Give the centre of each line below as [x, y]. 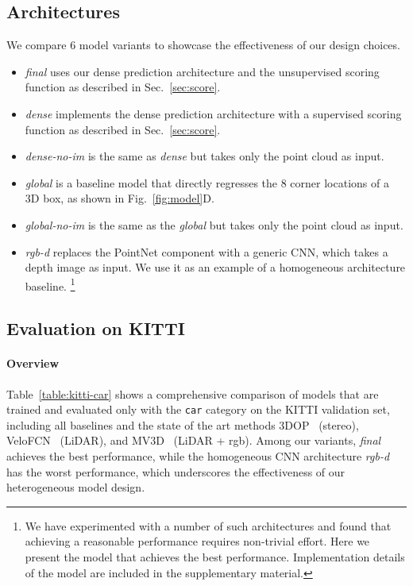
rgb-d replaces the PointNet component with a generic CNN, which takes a [206, 251]
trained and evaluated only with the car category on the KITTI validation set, [198, 409]
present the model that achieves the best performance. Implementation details [215, 556]
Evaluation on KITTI [96, 328]
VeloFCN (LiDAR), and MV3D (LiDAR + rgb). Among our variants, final [194, 440]
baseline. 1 [50, 284]
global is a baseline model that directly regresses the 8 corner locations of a [207, 182]
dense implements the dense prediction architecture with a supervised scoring [213, 113]
